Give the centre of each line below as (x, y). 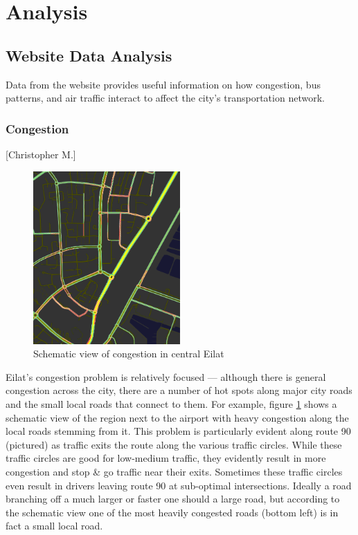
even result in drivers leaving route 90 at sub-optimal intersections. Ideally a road (179, 485)
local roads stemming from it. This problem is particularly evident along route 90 (178, 431)
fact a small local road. (54, 526)
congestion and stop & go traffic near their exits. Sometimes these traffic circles (174, 471)
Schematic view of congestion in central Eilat (129, 354)
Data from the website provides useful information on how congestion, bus (163, 84)
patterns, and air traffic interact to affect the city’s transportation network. (165, 98)
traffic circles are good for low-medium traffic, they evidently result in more (166, 458)
